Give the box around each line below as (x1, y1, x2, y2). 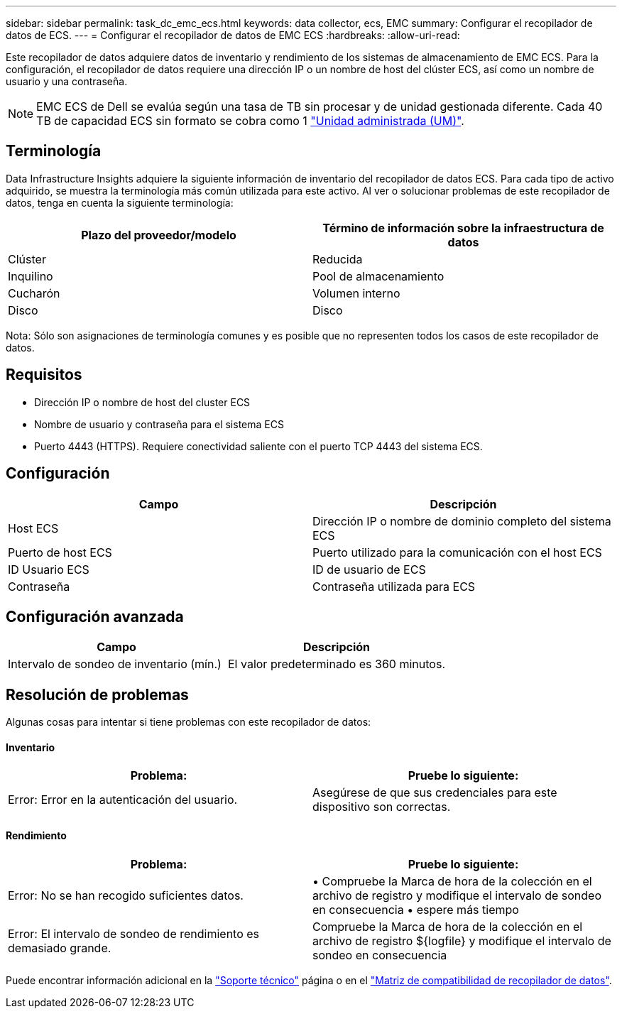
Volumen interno (312, 285, 400, 300)
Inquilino (8, 268, 53, 283)
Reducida (312, 251, 363, 266)
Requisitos (6, 366, 82, 384)
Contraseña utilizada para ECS (312, 579, 476, 594)
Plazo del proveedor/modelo (81, 227, 236, 242)
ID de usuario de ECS (312, 562, 426, 577)
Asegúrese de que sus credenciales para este (312, 785, 557, 800)
